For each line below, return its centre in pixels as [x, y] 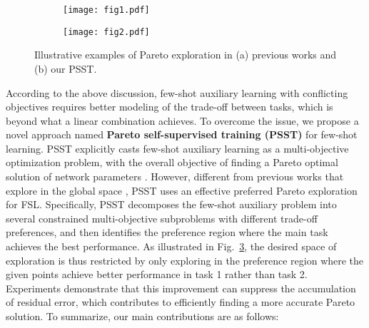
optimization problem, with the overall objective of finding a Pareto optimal [172, 162]
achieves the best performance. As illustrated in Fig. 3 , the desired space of [171, 246]
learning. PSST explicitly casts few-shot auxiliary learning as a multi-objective [177, 148]
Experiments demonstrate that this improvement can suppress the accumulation [181, 288]
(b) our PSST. [66, 68]
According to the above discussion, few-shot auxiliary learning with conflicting [177, 92]
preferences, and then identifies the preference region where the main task [167, 232]
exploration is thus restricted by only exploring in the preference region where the [185, 260]
